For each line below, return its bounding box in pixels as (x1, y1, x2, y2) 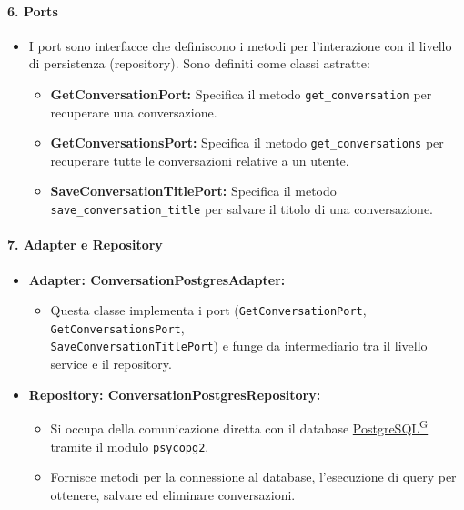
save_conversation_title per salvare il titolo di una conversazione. (50, 199, 434, 219)
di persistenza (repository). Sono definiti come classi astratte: (28, 54, 370, 73)
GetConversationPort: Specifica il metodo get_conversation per (50, 84, 432, 103)
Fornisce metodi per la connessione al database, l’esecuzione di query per (50, 467, 457, 486)
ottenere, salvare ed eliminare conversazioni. (50, 484, 296, 504)
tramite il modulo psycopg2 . (50, 436, 209, 455)
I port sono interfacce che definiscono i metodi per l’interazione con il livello (28, 36, 452, 55)
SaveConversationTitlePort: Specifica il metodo (50, 181, 337, 200)
